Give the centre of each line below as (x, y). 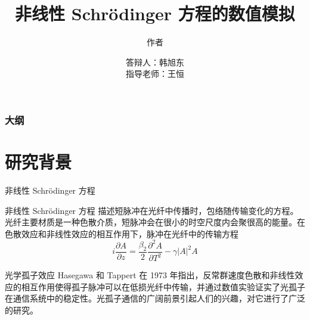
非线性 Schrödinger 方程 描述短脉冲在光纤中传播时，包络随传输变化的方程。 (152, 210)
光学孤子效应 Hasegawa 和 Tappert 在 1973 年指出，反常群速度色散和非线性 (150, 275)
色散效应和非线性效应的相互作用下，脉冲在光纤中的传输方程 (122, 233)
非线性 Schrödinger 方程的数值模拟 (155, 13)
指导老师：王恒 (155, 74)
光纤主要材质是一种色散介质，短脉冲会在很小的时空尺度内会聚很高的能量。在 (155, 222)
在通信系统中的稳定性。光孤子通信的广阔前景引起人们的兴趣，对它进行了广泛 (155, 298)
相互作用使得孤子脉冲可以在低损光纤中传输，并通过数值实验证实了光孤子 (163, 286)
